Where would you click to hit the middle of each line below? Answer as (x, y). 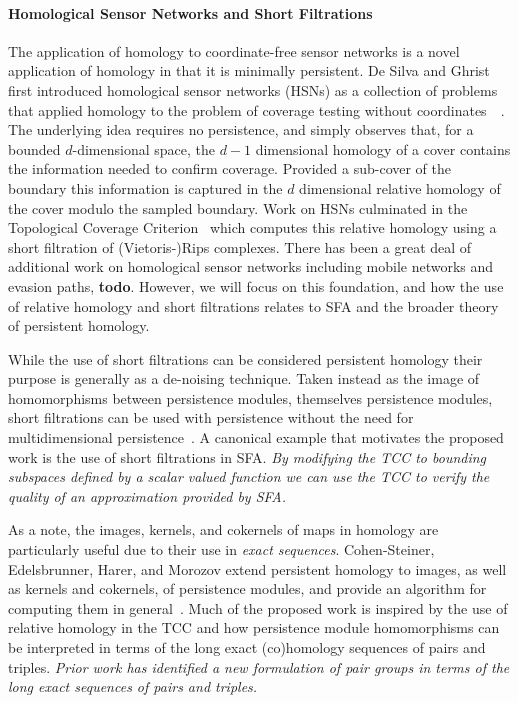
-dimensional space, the (143, 148)
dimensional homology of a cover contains (383, 148)
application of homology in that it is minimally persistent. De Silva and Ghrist (249, 70)
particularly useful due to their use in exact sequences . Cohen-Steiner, (221, 549)
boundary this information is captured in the (145, 187)
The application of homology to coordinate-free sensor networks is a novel (234, 50)
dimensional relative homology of (400, 187)
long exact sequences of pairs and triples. (133, 686)
